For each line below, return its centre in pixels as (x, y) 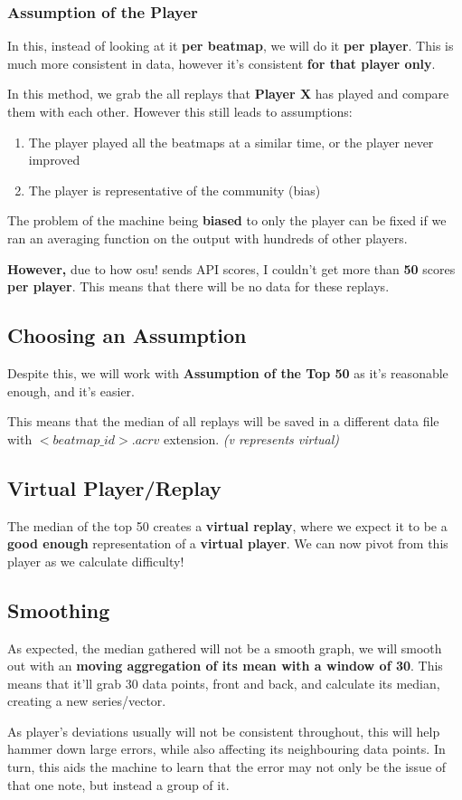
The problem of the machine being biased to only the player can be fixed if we (227, 220)
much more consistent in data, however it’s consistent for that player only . (222, 63)
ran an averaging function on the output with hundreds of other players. (207, 238)
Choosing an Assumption (127, 335)
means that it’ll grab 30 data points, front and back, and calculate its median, (224, 683)
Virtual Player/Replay (114, 487)
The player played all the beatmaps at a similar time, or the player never (231, 142)
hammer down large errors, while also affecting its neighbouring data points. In (226, 749)
